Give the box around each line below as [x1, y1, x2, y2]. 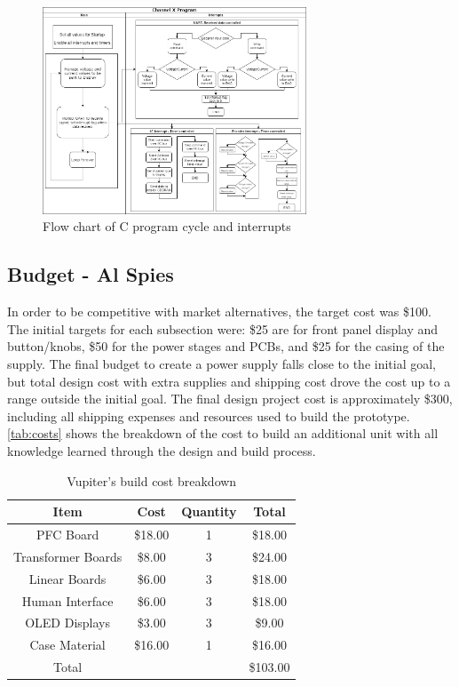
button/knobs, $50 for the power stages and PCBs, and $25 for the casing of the [7, 337, 445, 355]
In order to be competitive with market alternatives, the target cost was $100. [7, 302, 431, 321]
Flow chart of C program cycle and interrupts [43, 217, 291, 236]
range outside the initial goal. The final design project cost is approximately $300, [7, 389, 453, 408]
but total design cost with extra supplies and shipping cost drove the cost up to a [7, 371, 451, 390]
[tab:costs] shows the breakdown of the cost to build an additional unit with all [7, 424, 439, 443]
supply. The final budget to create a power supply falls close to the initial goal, [7, 355, 437, 373]
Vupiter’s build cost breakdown [67, 471, 237, 490]
